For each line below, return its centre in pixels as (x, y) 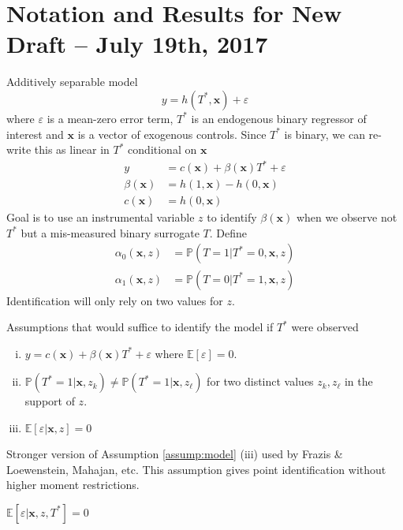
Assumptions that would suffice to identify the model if (140, 327)
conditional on (162, 149)
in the (358, 381)
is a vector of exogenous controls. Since (172, 134)
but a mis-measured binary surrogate (110, 232)
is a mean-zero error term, (110, 118)
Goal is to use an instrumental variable (101, 217)
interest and (35, 134)
